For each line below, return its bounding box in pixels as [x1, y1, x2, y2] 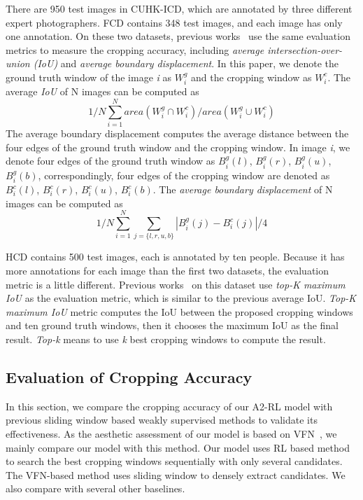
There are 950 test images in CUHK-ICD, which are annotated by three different [6, 1, 353, 15]
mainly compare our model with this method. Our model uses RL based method [6, 440, 350, 454]
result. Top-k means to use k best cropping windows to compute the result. [6, 332, 326, 347]
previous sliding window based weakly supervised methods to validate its [6, 412, 318, 427]
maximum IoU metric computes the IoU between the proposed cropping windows [6, 304, 353, 319]
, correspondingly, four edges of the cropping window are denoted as [38, 167, 330, 182]
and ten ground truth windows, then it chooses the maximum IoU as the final [6, 318, 339, 333]
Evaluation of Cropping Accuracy [6, 366, 252, 387]
